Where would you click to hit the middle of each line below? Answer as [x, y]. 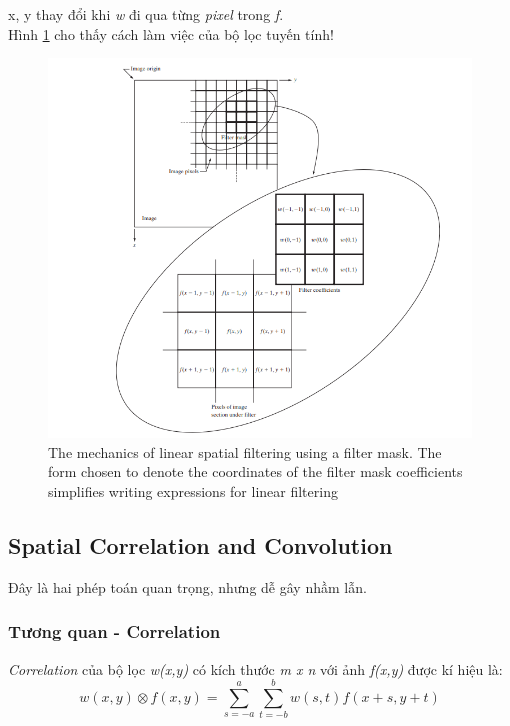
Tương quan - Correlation [114, 631]
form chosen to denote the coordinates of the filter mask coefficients [255, 471]
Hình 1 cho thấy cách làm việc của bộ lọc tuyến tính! [171, 33]
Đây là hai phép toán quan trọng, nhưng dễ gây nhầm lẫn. [187, 586]
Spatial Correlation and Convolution [200, 544]
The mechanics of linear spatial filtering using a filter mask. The [245, 451]
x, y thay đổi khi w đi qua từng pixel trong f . [146, 14]
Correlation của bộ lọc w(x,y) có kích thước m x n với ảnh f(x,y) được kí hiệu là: [255, 668]
